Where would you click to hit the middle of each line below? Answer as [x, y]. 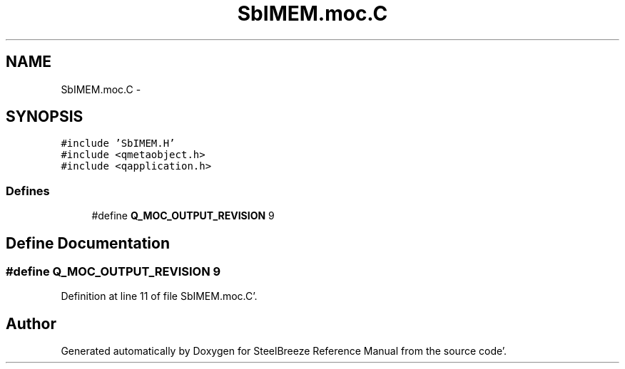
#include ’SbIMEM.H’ [118, 144]
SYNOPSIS [45, 117]
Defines [28, 191]
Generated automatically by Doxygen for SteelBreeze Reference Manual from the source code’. [284, 351]
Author [31, 323]
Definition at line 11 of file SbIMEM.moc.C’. [159, 296]
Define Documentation [88, 243]
